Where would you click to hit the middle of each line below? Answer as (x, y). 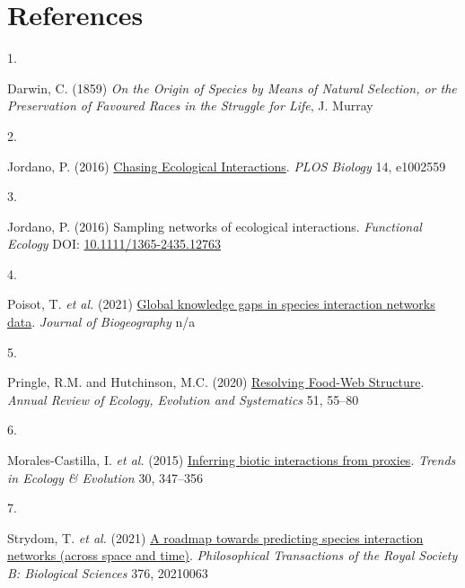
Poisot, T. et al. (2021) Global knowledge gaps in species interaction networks (221, 304)
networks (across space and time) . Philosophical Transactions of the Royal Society (232, 555)
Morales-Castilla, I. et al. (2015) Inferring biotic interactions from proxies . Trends (232, 460)
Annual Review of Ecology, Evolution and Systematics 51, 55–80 (183, 399)
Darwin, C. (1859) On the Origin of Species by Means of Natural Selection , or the (232, 88)
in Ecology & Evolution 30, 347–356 (105, 477)
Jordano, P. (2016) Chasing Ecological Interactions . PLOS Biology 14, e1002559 (227, 166)
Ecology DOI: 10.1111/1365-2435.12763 (114, 244)
